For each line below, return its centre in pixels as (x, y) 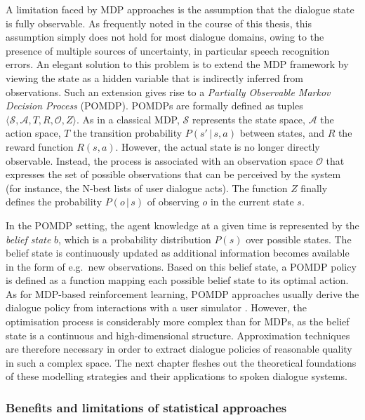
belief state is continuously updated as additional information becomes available (178, 253)
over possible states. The (299, 239)
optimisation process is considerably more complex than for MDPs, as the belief (178, 321)
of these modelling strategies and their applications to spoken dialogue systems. (177, 376)
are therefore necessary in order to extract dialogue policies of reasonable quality (179, 349)
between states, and (282, 133)
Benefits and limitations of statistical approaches (146, 407)
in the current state (252, 202)
